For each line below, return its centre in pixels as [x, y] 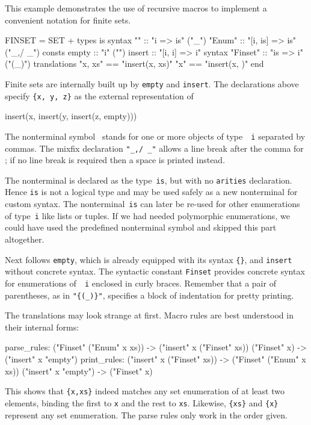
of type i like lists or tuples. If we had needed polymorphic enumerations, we [147, 215]
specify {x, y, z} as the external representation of [99, 95]
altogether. [25, 239]
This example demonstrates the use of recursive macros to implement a [136, 8]
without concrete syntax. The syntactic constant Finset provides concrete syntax [155, 271]
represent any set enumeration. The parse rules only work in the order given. [146, 414]
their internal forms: [42, 327]
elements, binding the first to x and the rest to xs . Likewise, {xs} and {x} [142, 402]
